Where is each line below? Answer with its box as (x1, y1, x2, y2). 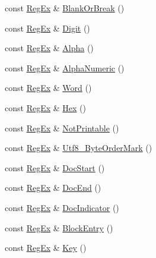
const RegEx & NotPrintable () (5, 121, 119, 134)
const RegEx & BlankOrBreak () (5, 2, 125, 14)
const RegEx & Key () (5, 241, 87, 254)
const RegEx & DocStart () (5, 161, 105, 174)
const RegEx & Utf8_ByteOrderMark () (5, 141, 152, 154)
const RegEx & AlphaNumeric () (5, 61, 125, 74)
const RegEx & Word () (5, 81, 92, 94)
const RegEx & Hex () (5, 101, 86, 114)
